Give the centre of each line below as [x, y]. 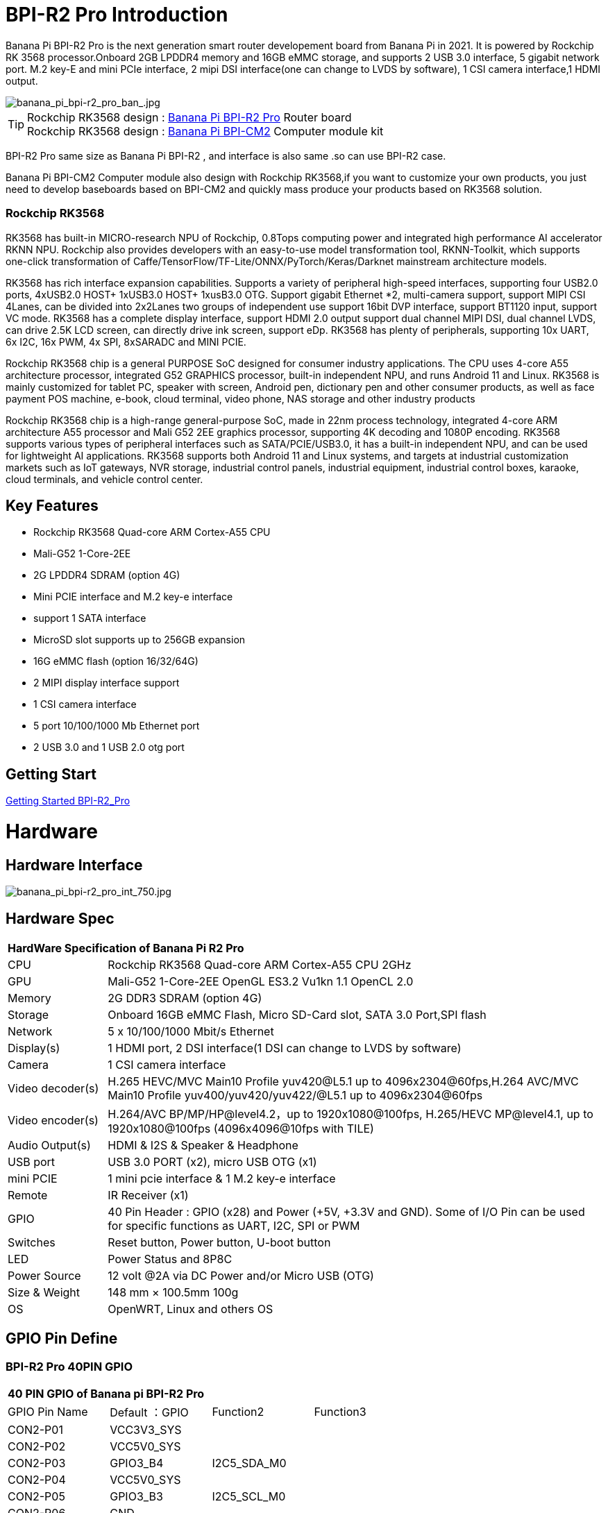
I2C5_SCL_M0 [249, 1497]
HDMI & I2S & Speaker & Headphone [203, 1145]
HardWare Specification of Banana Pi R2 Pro [126, 948]
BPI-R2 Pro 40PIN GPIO [69, 1366]
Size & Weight [44, 1292]
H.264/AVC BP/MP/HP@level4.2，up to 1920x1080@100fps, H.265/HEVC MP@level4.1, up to [351, 1114]
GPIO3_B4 [137, 1463]
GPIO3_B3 [136, 1497]
